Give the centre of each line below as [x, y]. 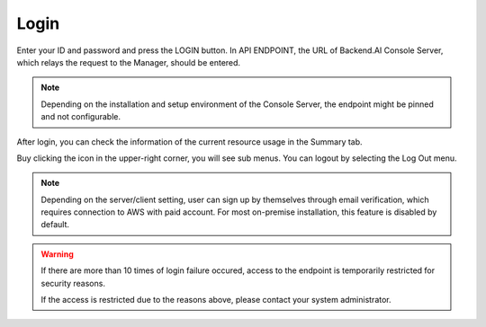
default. [55, 225]
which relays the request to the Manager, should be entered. [129, 62]
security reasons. [73, 283]
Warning [57, 254]
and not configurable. [81, 117]
